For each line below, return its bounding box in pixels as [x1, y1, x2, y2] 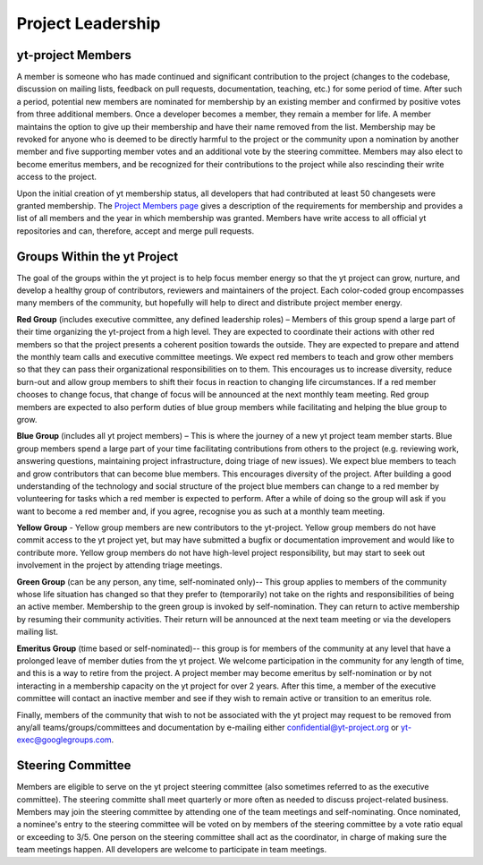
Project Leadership [16, 13, 161, 33]
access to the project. [16, 171, 97, 183]
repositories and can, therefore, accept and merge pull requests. [16, 225, 255, 236]
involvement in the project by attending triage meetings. [16, 560, 223, 570]
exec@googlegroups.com [16, 734, 112, 745]
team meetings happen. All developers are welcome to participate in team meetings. [16, 844, 327, 855]
